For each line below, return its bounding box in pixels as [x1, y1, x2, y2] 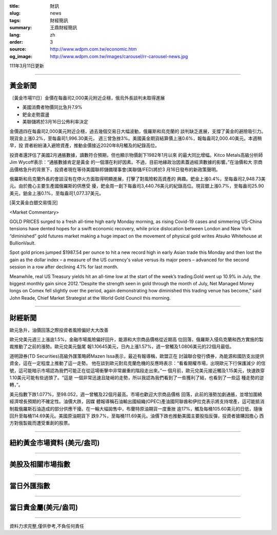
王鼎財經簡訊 [50, 25, 77, 31]
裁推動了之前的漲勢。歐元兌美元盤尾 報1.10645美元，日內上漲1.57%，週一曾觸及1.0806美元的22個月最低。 [9, 343, 234, 349]
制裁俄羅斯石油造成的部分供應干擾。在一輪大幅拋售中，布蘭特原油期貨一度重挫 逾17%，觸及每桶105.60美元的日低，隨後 [9, 405, 263, 412]
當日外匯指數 [9, 482, 50, 490]
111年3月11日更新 [9, 63, 45, 69]
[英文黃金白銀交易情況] [9, 199, 58, 206]
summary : [9, 25, 32, 31]
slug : [9, 10, 21, 16]
